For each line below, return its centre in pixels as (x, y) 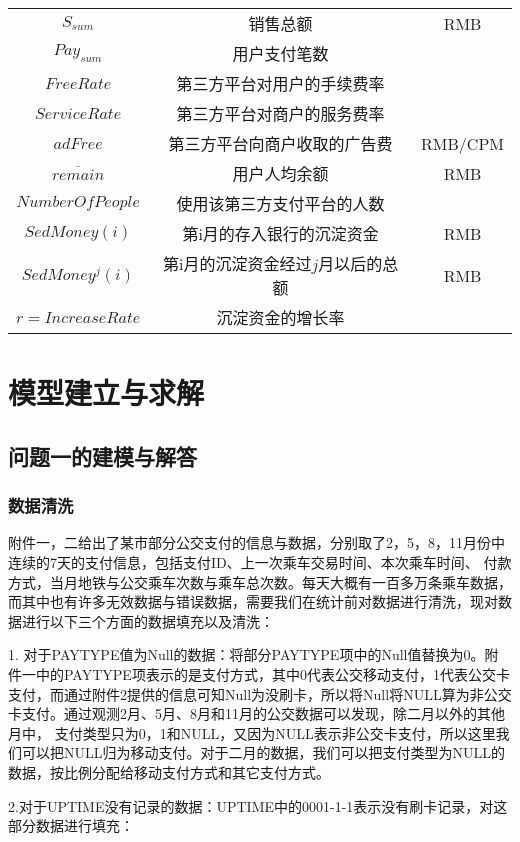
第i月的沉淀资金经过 (237, 263)
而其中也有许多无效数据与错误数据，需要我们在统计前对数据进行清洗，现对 (253, 601)
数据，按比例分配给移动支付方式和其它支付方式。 (169, 771)
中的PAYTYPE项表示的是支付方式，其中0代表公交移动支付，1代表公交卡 (272, 673)
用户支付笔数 (280, 53)
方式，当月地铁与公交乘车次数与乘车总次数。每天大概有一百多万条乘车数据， (260, 581)
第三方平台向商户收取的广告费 (280, 143)
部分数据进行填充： (71, 825)
